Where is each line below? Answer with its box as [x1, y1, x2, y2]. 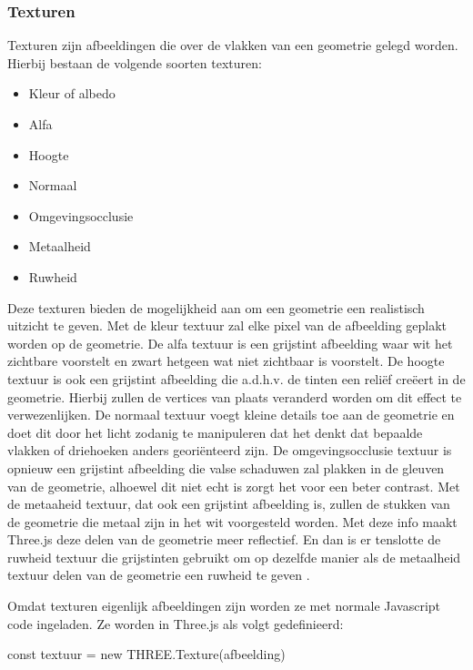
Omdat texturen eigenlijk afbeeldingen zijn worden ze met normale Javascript [7, 596, 441, 615]
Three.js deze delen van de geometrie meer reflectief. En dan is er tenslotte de [7, 530, 441, 549]
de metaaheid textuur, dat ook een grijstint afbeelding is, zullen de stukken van [7, 494, 450, 513]
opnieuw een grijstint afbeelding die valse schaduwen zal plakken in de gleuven [7, 458, 445, 477]
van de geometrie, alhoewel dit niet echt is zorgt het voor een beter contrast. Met [7, 476, 460, 495]
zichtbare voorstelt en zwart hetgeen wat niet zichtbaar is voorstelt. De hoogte [7, 351, 445, 371]
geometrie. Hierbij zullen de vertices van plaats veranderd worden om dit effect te [7, 387, 462, 406]
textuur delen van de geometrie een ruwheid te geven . [7, 565, 310, 584]
